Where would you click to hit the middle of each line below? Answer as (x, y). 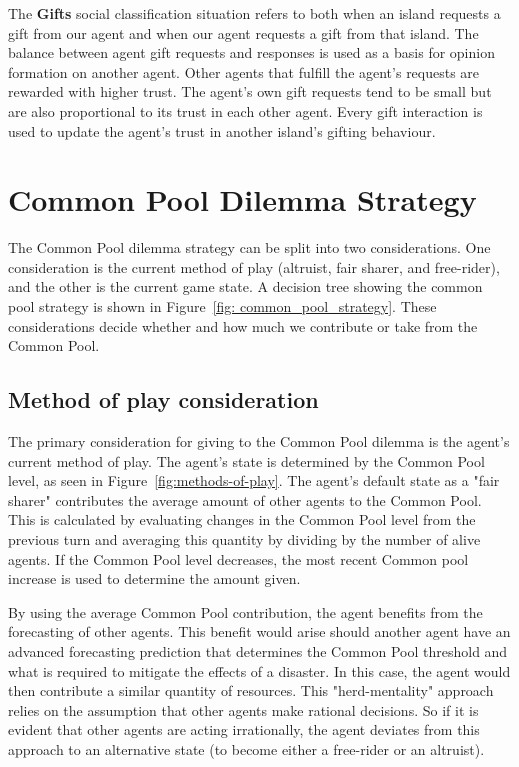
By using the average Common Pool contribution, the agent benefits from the (245, 611)
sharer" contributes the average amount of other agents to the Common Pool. (245, 499)
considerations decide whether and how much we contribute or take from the (243, 325)
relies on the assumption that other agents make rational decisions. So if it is (243, 709)
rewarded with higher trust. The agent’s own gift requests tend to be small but (250, 91)
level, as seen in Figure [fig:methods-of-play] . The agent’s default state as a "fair (254, 480)
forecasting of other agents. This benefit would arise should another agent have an (259, 631)
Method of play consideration (163, 399)
